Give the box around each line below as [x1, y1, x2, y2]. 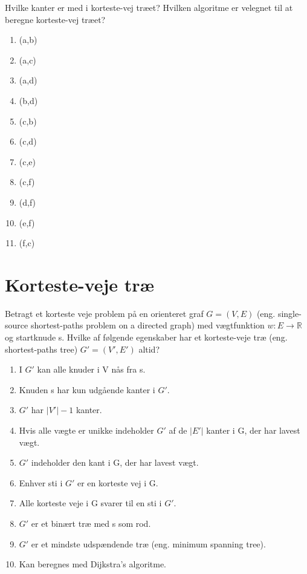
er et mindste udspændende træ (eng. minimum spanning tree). [31, 537, 266, 550]
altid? [138, 342, 160, 355]
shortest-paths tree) [5, 342, 78, 355]
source [5, 319, 28, 331]
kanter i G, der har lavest [206, 424, 300, 436]
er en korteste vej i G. [77, 476, 158, 489]
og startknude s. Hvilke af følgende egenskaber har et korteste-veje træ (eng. [5, 331, 288, 344]
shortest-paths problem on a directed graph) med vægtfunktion [30, 319, 265, 331]
